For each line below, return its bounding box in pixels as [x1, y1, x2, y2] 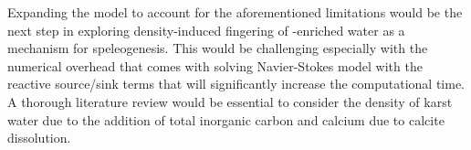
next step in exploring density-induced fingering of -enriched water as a [7, 20, 405, 39]
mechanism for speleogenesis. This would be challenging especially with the [7, 38, 428, 58]
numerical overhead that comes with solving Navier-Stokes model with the [7, 56, 423, 75]
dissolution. [7, 128, 71, 147]
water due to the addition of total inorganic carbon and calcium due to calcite [7, 110, 445, 129]
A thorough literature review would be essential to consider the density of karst [7, 91, 453, 111]
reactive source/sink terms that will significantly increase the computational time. [7, 74, 466, 93]
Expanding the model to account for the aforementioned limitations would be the [7, 3, 463, 21]
